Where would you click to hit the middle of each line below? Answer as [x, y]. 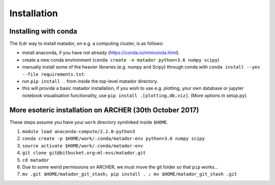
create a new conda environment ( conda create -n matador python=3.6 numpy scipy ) [121, 60]
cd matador [36, 160]
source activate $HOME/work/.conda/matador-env [83, 146]
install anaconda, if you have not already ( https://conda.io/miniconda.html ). [101, 53]
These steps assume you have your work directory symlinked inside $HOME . [89, 122]
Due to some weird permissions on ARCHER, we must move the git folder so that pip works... [120, 167]
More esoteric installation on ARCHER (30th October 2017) [104, 110]
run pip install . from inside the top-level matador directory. [90, 81]
